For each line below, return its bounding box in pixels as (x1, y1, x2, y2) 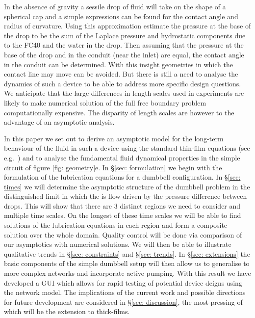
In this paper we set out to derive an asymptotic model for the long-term (4, 133, 224, 143)
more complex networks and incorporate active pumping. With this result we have (4, 268, 251, 278)
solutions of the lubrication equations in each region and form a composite (4, 220, 228, 230)
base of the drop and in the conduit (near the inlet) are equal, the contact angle (4, 49, 244, 59)
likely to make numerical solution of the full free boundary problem (4, 97, 206, 107)
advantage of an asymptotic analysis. (4, 117, 115, 127)
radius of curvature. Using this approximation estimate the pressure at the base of (4, 21, 251, 31)
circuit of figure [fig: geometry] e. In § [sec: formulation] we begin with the (4, 162, 222, 172)
